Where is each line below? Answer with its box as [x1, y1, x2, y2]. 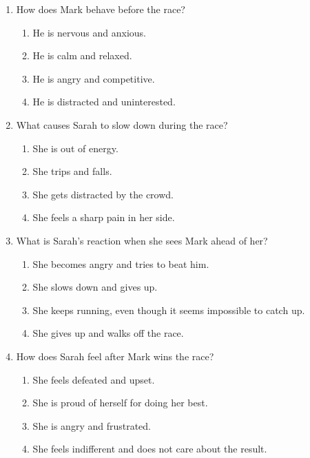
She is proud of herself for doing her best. [32, 395, 208, 410]
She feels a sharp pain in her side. [32, 210, 175, 225]
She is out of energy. [32, 140, 118, 155]
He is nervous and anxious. [32, 25, 146, 39]
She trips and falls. [32, 164, 112, 178]
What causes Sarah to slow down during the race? [16, 117, 228, 132]
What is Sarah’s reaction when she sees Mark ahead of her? [16, 233, 268, 247]
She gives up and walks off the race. [32, 326, 184, 340]
